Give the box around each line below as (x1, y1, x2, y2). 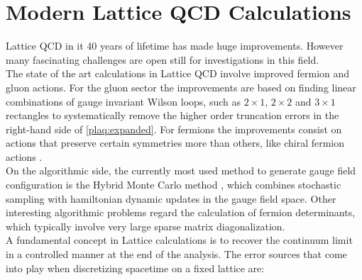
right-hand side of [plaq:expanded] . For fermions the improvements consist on (6, 121, 342, 136)
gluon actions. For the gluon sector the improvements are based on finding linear (6, 79, 356, 94)
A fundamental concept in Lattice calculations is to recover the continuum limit (6, 233, 353, 247)
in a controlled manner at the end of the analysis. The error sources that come (6, 247, 347, 262)
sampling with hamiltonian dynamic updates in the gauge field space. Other (6, 191, 336, 206)
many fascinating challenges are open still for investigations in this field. (6, 52, 319, 67)
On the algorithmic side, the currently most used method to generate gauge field (6, 163, 356, 178)
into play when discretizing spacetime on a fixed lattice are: (6, 260, 265, 275)
